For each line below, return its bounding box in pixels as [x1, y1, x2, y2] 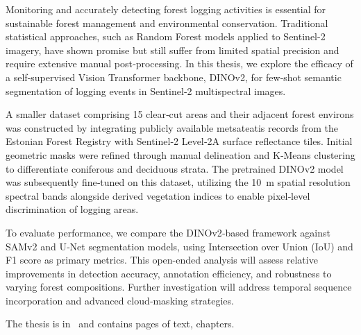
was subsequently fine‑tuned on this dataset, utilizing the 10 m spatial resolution [6, 175, 351, 189]
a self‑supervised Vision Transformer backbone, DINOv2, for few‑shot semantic [6, 69, 342, 84]
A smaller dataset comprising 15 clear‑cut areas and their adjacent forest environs [6, 107, 354, 121]
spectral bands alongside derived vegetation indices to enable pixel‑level [6, 188, 310, 203]
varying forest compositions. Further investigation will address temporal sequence [6, 280, 352, 294]
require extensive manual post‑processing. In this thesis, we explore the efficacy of [6, 56, 353, 71]
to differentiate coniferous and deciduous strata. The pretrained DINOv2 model [6, 161, 344, 175]
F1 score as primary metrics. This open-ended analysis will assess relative [6, 252, 318, 267]
